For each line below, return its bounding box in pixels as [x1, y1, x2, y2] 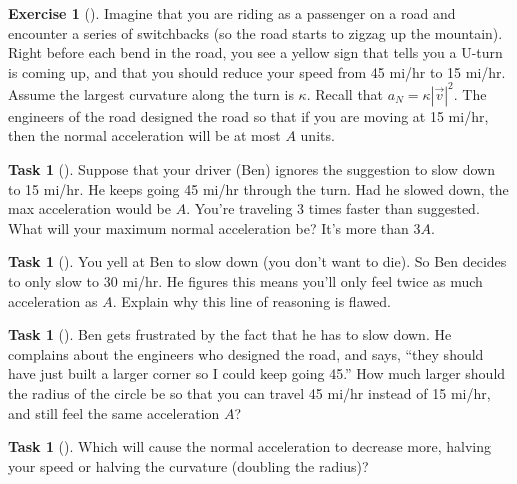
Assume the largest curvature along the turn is [8, 83, 294, 104]
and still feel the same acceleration [8, 402, 220, 423]
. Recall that [306, 83, 384, 104]
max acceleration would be [8, 198, 171, 219]
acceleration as [8, 290, 98, 311]
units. [300, 125, 335, 146]
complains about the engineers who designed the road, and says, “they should [8, 343, 484, 364]
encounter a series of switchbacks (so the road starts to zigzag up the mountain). [8, 22, 503, 43]
